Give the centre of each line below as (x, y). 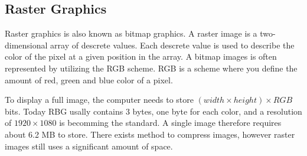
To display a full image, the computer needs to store (99, 100)
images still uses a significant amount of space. (89, 146)
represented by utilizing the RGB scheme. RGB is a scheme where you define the (151, 68)
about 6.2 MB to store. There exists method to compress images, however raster (150, 134)
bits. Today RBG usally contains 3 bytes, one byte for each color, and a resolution (153, 111)
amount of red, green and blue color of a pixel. (89, 79)
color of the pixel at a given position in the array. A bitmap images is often (141, 56)
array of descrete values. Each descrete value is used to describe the (172, 45)
